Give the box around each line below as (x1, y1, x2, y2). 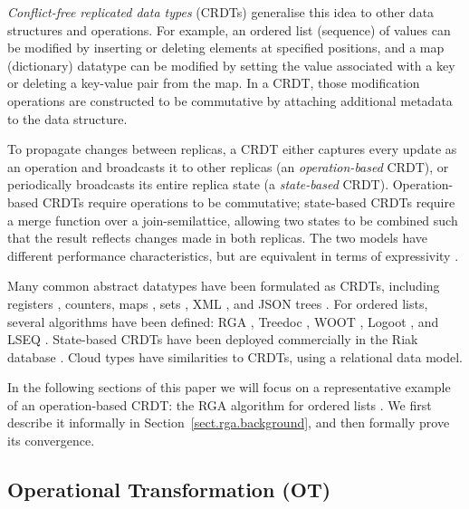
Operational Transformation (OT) (7, 475, 331, 504)
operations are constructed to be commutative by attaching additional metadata (7, 91, 453, 110)
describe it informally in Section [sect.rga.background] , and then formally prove (7, 413, 450, 432)
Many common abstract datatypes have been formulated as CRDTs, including (7, 276, 440, 295)
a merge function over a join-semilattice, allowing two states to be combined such (7, 210, 458, 229)
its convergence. (7, 431, 95, 450)
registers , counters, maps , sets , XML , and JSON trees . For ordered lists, (7, 293, 428, 312)
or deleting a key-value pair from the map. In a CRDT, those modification (7, 73, 420, 92)
